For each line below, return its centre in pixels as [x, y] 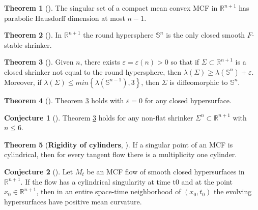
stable [13, 44]
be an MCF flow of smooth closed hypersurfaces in [166, 171]
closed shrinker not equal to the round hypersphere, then [93, 71]
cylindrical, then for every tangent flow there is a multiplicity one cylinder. [121, 154]
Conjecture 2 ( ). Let [39, 171]
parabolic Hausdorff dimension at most [65, 18]
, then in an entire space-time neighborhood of [109, 191]
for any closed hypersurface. [188, 100]
